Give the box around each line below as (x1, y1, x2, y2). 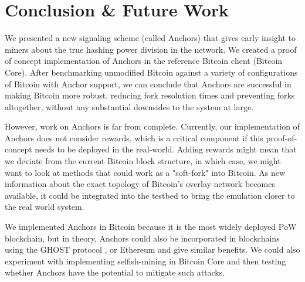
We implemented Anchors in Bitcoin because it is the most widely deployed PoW (5, 220, 297, 233)
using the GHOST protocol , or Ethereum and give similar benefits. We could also (5, 243, 300, 256)
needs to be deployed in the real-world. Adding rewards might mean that (35, 143, 297, 155)
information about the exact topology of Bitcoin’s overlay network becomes (5, 178, 275, 190)
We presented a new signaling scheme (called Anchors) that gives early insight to (5, 32, 296, 44)
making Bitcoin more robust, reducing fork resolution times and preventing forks (5, 89, 295, 101)
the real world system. (5, 201, 84, 213)
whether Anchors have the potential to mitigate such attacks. (5, 266, 225, 278)
